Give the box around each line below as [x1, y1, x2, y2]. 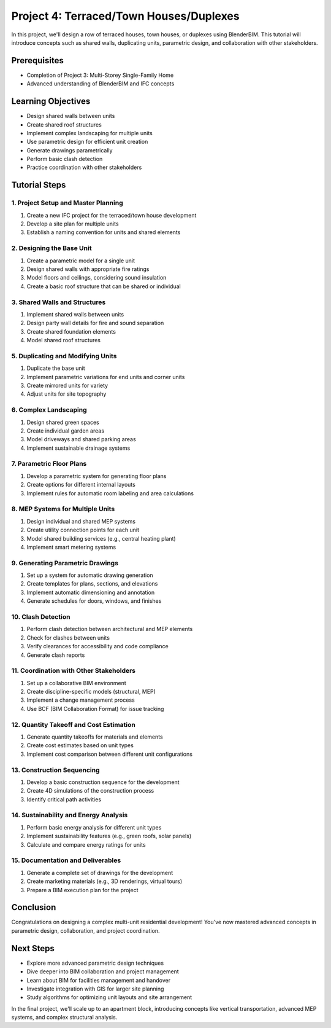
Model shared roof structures [26, 337, 101, 344]
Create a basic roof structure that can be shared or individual [26, 283, 181, 290]
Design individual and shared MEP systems [26, 517, 136, 525]
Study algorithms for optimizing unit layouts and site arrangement [26, 994, 192, 1001]
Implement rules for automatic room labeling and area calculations [26, 489, 194, 497]
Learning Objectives [11, 96, 91, 107]
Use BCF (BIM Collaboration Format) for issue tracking [26, 705, 164, 712]
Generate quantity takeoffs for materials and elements [26, 733, 163, 740]
